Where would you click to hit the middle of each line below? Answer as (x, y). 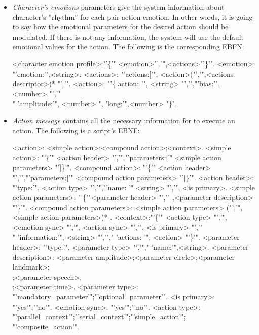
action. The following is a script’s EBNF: (76, 130)
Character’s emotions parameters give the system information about (118, 7)
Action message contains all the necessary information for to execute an (124, 120)
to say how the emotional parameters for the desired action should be (120, 27)
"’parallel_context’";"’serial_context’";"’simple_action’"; (99, 316)
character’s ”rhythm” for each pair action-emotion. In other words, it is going (133, 16)
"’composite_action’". (46, 326)
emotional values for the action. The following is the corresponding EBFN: (128, 46)
